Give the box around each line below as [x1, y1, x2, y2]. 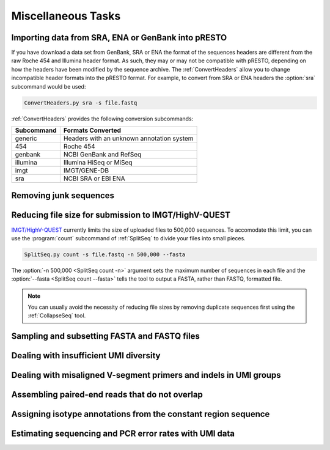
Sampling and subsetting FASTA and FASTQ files [11, 331, 200, 342]
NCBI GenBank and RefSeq [63, 150, 142, 158]
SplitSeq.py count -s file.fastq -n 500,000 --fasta [24, 251, 186, 258]
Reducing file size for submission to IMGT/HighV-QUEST [11, 210, 231, 220]
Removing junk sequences [11, 190, 115, 201]
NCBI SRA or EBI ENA [63, 174, 125, 183]
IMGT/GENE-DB [63, 166, 109, 174]
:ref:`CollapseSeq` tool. [28, 312, 86, 319]
